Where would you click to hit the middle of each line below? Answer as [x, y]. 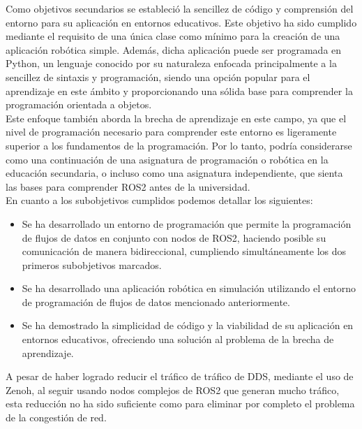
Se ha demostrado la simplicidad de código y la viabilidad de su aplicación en [188, 325]
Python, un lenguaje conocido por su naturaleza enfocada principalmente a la [171, 63]
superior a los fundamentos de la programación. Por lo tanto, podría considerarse [179, 145]
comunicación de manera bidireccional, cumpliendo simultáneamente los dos [184, 251]
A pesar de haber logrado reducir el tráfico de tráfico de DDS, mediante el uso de [180, 376]
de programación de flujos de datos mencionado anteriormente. [156, 301]
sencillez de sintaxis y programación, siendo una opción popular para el [158, 77]
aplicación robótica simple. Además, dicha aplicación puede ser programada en [174, 49]
